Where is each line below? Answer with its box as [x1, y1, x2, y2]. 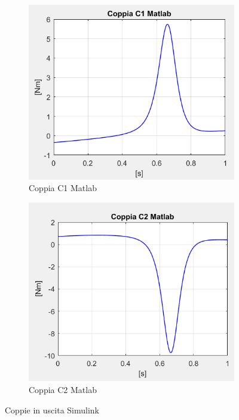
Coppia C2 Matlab [29, 383, 97, 395]
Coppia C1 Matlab [29, 182, 97, 194]
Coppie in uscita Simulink [5, 403, 99, 416]
